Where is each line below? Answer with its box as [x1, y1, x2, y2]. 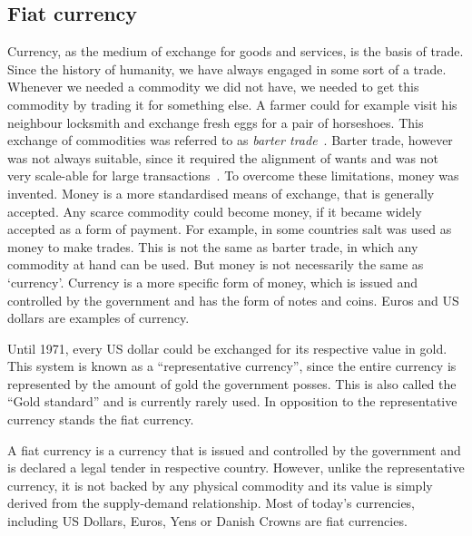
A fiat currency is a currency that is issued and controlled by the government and [7, 440, 461, 459]
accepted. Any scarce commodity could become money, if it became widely [7, 201, 422, 220]
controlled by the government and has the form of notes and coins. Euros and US [7, 290, 459, 309]
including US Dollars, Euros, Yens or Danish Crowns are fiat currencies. [7, 512, 408, 531]
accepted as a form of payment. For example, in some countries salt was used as [7, 219, 452, 239]
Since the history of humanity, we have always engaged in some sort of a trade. [7, 59, 447, 78]
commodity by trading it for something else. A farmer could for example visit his [7, 94, 457, 113]
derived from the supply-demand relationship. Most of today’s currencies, [7, 493, 416, 512]
